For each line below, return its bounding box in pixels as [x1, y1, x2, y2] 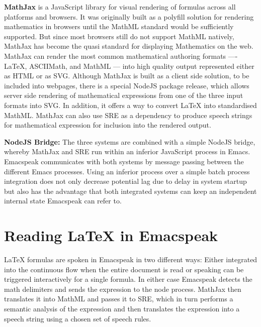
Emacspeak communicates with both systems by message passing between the [4, 156, 244, 166]
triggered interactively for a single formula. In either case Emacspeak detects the [4, 274, 252, 284]
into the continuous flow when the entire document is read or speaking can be [4, 264, 244, 274]
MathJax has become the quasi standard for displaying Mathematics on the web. [4, 41, 253, 51]
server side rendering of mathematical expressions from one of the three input [4, 90, 243, 100]
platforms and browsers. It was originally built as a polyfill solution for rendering [4, 11, 254, 22]
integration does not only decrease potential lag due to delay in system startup [4, 176, 247, 186]
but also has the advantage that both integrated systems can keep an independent [4, 185, 257, 196]
